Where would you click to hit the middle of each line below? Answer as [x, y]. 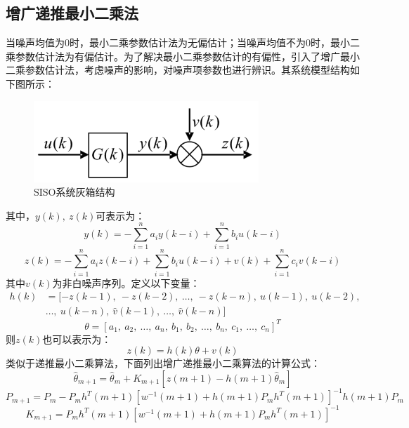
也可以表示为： [77, 339]
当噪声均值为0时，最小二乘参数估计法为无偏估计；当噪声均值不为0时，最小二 [183, 42]
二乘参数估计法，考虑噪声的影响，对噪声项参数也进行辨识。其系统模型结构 [178, 70]
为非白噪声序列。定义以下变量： [126, 282]
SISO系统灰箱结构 [74, 192]
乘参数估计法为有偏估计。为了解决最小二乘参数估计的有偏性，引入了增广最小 [183, 56]
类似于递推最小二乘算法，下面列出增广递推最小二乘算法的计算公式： [163, 363]
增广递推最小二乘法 [72, 13]
